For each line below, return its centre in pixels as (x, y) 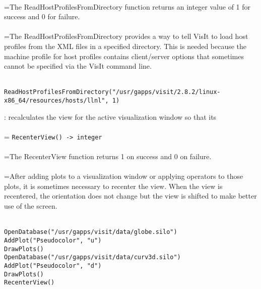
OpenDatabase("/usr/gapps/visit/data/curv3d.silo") (92, 257)
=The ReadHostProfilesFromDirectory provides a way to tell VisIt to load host (126, 36)
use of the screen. (31, 206)
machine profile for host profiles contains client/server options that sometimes (124, 56)
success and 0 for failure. (42, 16)
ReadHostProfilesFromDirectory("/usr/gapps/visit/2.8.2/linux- (112, 92)
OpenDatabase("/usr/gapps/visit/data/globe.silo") (91, 232)
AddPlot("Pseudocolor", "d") (53, 266)
